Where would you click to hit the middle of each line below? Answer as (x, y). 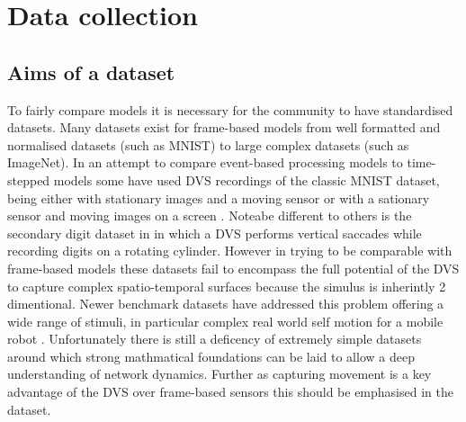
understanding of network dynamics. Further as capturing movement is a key (220, 374)
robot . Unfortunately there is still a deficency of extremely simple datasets (215, 339)
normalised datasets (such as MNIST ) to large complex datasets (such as (208, 144)
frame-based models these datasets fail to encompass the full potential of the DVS (233, 268)
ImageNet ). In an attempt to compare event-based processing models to (205, 162)
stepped (29, 180)
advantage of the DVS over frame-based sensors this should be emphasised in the (230, 392)
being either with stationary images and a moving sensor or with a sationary (219, 198)
